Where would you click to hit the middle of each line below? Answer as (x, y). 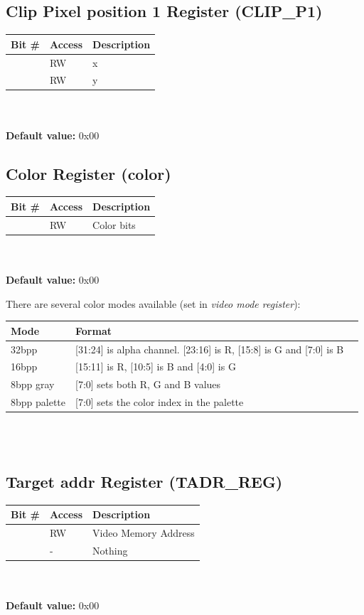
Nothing (110, 550)
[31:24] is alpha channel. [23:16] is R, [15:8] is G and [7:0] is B (210, 349)
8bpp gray (33, 384)
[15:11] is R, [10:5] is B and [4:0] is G (156, 367)
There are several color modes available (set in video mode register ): (153, 303)
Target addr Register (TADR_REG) (144, 481)
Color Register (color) (89, 173)
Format (93, 330)
